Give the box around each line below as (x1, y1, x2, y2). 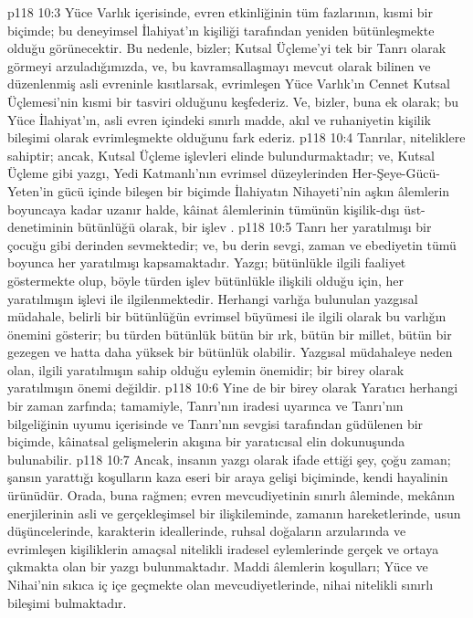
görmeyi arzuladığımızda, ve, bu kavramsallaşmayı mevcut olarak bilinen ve (7, 56, 431, 75)
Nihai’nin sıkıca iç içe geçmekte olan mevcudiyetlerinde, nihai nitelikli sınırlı (7, 575, 434, 593)
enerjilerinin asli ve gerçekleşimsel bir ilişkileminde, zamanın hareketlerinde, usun (7, 503, 461, 522)
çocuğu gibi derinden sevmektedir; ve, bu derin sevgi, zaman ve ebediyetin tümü (7, 235, 457, 254)
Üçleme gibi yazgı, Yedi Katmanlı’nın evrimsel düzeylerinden (7, 163, 349, 183)
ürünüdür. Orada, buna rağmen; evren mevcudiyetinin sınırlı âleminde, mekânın (7, 486, 456, 505)
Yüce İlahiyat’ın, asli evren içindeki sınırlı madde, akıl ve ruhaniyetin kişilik (7, 110, 431, 129)
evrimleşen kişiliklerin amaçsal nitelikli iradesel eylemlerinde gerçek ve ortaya (7, 539, 439, 558)
